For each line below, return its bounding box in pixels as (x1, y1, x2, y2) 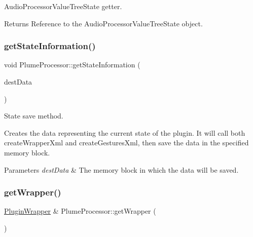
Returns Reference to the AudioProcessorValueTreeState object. (4, 18, 203, 28)
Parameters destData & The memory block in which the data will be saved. (4, 164, 239, 175)
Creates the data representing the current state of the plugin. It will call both (4, 127, 245, 138)
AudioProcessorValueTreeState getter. (4, 1, 122, 11)
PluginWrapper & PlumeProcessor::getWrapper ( (4, 206, 156, 216)
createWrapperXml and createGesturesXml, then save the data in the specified (4, 137, 249, 148)
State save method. (4, 110, 63, 121)
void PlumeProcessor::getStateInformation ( (4, 59, 140, 70)
